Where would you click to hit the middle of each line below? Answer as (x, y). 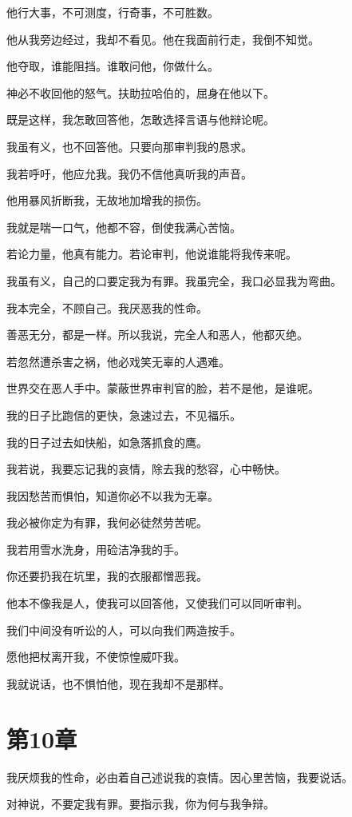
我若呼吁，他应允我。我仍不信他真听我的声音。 (129, 173)
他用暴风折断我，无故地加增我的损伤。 (107, 200)
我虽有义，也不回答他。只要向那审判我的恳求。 (129, 146)
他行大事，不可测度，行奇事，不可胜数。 (113, 12)
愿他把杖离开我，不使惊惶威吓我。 (96, 657)
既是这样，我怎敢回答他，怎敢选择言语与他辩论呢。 (140, 120)
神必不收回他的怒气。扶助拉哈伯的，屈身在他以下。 (140, 92)
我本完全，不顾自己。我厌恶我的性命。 (107, 307)
